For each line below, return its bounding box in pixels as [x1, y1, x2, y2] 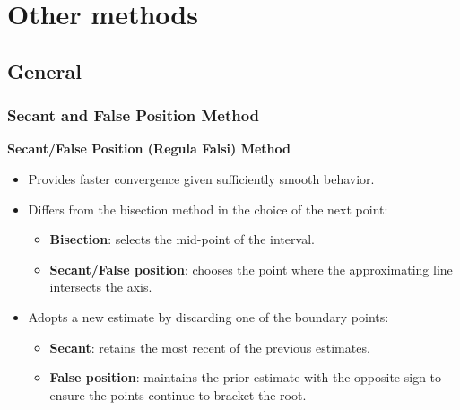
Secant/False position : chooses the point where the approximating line [49, 259, 453, 278]
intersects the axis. [49, 277, 152, 296]
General [7, 57, 82, 84]
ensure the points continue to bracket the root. [49, 385, 307, 404]
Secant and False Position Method [7, 104, 260, 126]
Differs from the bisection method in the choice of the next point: [28, 199, 388, 218]
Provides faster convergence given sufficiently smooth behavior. [28, 169, 375, 188]
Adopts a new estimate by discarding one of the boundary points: [28, 307, 389, 326]
